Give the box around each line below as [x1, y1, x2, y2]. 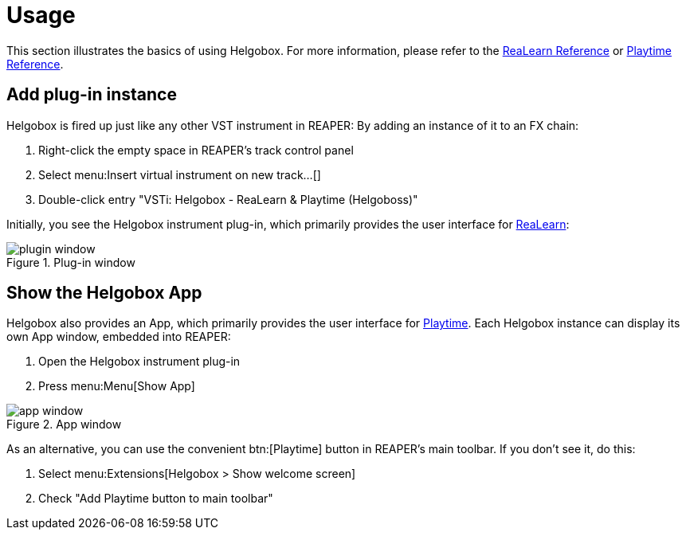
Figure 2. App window [6, 417, 122, 432]
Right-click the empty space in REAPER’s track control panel [38, 143, 354, 157]
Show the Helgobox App [6, 283, 202, 303]
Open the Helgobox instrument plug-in [38, 354, 241, 369]
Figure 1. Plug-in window [6, 255, 135, 269]
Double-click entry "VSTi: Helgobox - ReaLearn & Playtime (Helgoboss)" [38, 192, 418, 206]
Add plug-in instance [6, 84, 177, 105]
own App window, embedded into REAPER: [6, 330, 231, 344]
